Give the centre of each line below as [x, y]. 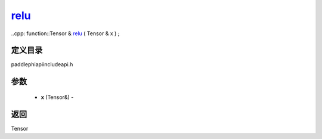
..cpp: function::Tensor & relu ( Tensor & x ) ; [65, 33]
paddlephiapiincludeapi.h [42, 64]
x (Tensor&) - [57, 97]
